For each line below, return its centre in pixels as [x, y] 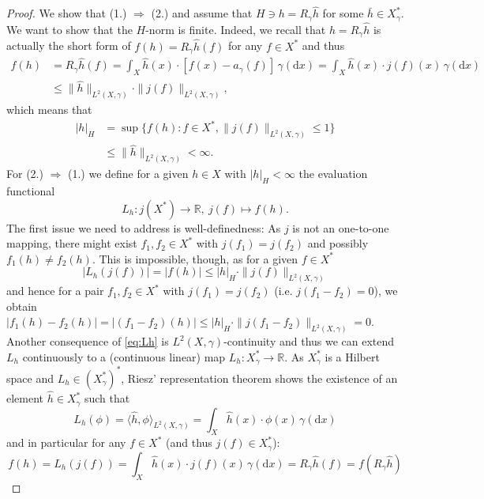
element [25, 398]
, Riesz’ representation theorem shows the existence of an [259, 378]
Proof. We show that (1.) [67, 13]
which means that [49, 110]
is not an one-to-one [341, 227]
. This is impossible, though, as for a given [195, 258]
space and [30, 378]
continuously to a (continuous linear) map [124, 356]
